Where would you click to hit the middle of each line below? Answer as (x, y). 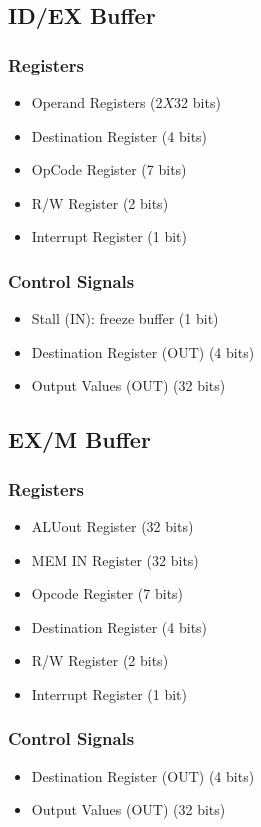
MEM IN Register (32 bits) (115, 559)
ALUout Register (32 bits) (112, 525)
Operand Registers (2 (97, 102)
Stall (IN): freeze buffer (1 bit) (125, 318)
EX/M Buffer (79, 439)
